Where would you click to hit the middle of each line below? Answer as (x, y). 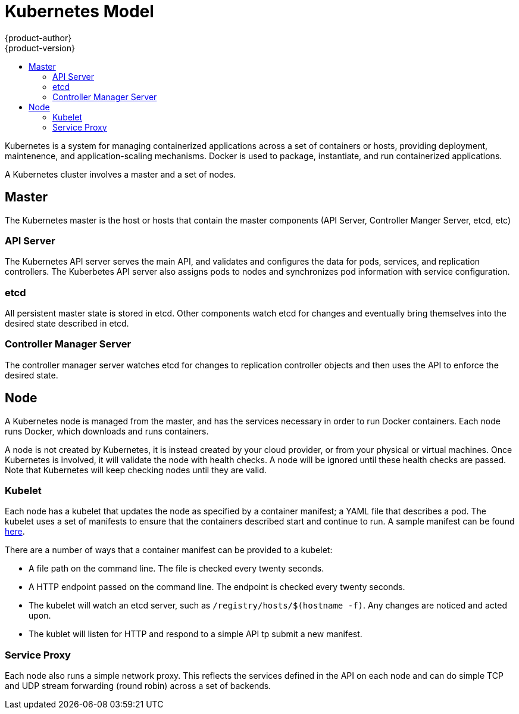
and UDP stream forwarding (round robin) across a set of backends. (138, 686)
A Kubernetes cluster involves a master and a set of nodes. (121, 174)
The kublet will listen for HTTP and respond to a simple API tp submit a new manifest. (196, 634)
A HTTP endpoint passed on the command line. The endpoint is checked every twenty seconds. (217, 587)
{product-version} (40, 48)
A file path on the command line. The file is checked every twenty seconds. (176, 569)
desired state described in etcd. (67, 324)
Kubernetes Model (79, 11)
